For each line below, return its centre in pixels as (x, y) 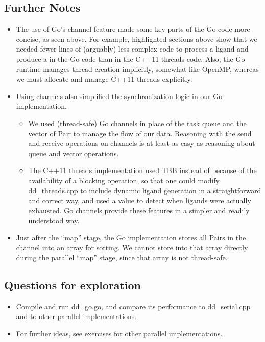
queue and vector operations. (74, 153)
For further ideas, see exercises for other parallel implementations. (119, 334)
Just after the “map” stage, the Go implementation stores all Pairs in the (131, 237)
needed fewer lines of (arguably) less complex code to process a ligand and (132, 49)
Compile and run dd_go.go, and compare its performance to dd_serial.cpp (133, 306)
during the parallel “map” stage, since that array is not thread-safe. (122, 258)
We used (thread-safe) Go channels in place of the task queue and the (137, 123)
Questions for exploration (73, 285)
